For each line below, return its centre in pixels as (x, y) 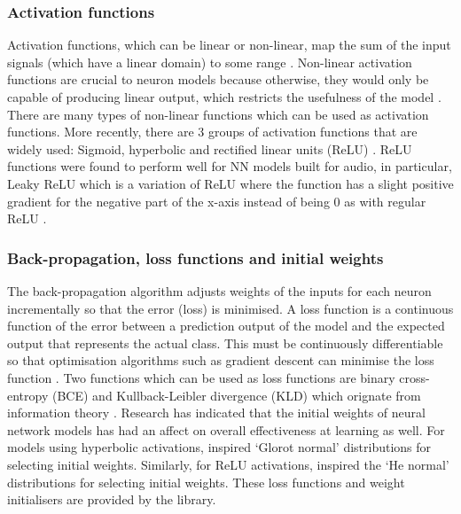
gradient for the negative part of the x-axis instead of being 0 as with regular (217, 201)
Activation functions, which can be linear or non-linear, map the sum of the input (229, 45)
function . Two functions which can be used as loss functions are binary (201, 377)
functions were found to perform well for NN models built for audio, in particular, (230, 166)
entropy (28, 395)
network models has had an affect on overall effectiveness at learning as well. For (226, 429)
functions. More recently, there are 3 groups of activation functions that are (212, 132)
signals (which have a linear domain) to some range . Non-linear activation (210, 62)
